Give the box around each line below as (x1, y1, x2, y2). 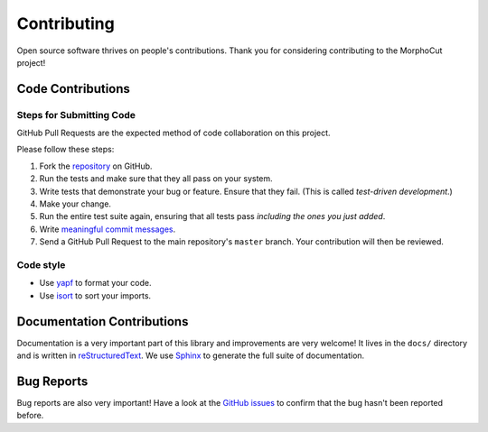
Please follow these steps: (16, 144, 115, 155)
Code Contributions (16, 81, 131, 97)
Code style (16, 258, 66, 271)
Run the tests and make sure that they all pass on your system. (39, 173, 273, 184)
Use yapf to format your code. (39, 278, 152, 289)
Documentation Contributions (16, 314, 189, 329)
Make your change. (39, 198, 112, 209)
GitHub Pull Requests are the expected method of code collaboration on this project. (16, 127, 331, 139)
